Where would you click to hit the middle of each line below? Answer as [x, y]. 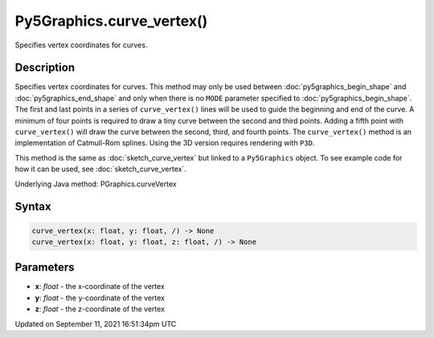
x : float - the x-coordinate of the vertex [100, 287]
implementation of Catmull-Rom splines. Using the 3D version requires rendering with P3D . [165, 143]
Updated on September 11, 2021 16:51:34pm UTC [96, 324]
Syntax [33, 207]
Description [45, 68]
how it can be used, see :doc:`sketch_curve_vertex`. [100, 169]
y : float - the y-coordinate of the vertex [100, 298]
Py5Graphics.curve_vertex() [111, 21]
